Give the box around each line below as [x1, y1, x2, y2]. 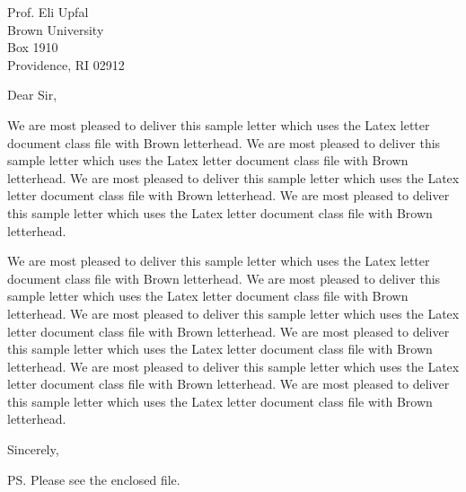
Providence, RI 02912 [7, 55, 125, 74]
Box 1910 [7, 38, 58, 57]
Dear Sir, [7, 85, 57, 104]
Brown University [7, 20, 104, 39]
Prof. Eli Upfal [7, 3, 89, 21]
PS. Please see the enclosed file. [7, 470, 180, 488]
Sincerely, [7, 440, 59, 459]
